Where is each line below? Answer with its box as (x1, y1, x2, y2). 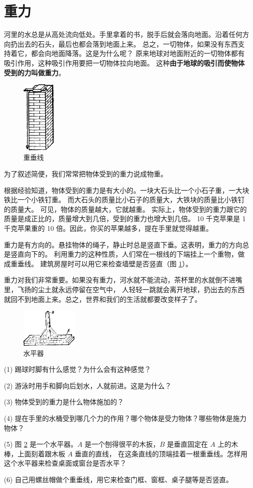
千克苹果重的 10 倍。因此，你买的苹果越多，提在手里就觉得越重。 (4, 223, 213, 233)
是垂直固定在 (167, 439, 208, 449)
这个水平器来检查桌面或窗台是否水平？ (4, 458, 126, 468)
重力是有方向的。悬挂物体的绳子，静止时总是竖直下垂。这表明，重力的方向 (4, 239, 242, 249)
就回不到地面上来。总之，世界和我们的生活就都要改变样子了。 (4, 294, 201, 304)
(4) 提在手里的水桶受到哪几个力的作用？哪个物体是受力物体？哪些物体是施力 (4, 413, 247, 423)
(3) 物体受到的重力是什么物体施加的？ (4, 397, 124, 407)
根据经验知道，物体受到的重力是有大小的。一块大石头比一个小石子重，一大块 (4, 185, 249, 195)
